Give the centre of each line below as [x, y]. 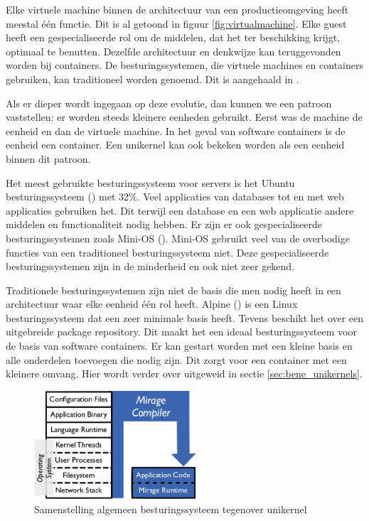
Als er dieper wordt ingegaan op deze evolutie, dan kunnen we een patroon [169, 103]
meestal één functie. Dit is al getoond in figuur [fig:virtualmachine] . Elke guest [176, 23]
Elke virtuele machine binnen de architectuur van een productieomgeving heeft [177, 9]
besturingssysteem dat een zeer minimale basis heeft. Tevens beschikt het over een [185, 317]
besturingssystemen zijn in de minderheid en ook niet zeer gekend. [150, 266]
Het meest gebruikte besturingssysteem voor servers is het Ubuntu [150, 182]
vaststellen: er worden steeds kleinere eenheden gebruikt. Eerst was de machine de [184, 117]
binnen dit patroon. [48, 158]
